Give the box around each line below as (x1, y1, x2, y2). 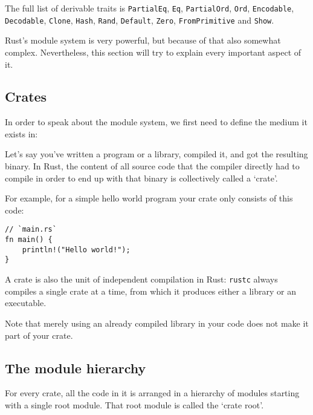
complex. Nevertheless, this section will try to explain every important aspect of (5, 45, 302, 58)
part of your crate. (5, 328, 73, 341)
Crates (5, 87, 47, 106)
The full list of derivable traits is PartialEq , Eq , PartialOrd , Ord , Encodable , (5, 2, 294, 14)
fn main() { (5, 235, 53, 244)
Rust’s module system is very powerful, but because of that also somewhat (5, 34, 281, 47)
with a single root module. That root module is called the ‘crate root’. (5, 398, 264, 411)
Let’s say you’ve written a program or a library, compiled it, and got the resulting (5, 148, 308, 160)
